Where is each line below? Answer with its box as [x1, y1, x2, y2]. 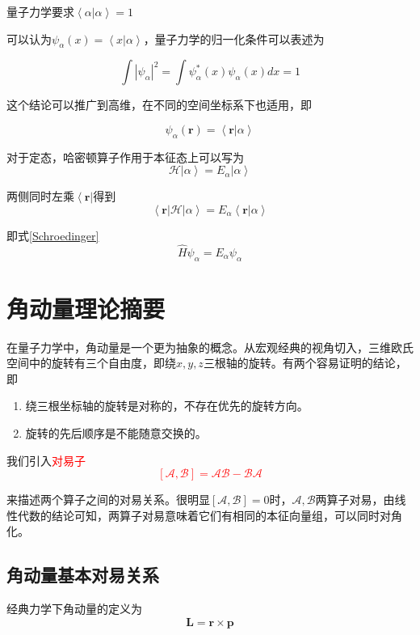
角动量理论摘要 [6, 291, 166, 324]
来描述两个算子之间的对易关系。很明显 [6, 491, 210, 508]
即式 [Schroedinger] [6, 226, 99, 243]
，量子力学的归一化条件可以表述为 [143, 30, 325, 47]
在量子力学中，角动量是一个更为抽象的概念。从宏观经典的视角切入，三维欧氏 [6, 338, 414, 355]
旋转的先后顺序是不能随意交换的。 [25, 425, 207, 442]
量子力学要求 [6, 3, 74, 19]
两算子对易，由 [315, 491, 395, 508]
